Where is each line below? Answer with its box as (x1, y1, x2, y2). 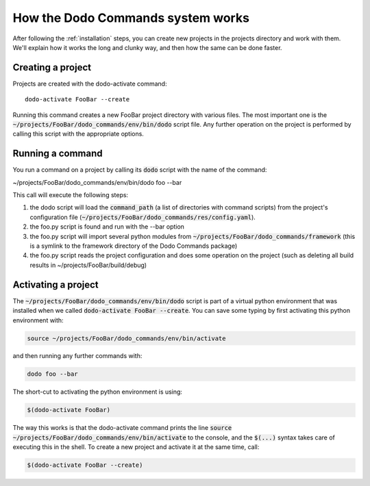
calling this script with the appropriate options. (12, 130, 144, 138)
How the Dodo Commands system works (12, 10, 250, 25)
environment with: (12, 316, 64, 324)
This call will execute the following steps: (12, 191, 129, 199)
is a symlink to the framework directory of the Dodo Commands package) (29, 242, 238, 250)
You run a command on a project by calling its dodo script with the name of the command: (12, 166, 267, 174)
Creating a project (12, 62, 92, 73)
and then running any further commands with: (12, 352, 143, 360)
